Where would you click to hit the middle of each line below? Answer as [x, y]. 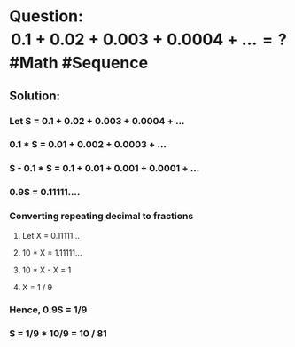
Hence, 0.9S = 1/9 [48, 310]
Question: [47, 16]
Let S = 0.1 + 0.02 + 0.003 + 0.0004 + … [97, 121]
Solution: [35, 95]
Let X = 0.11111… [50, 235]
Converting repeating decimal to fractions [101, 217]
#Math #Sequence [79, 63]
